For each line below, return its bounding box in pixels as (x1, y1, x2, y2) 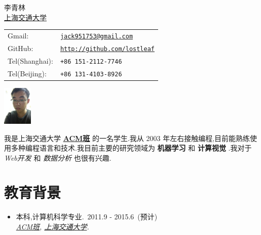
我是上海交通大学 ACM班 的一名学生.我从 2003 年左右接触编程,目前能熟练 (4, 132, 250, 143)
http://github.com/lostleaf (60, 45, 155, 53)
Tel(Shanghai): (8, 55, 53, 66)
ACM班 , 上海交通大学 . (16, 221, 89, 231)
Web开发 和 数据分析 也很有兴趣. (4, 152, 111, 163)
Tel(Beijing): (8, 68, 47, 78)
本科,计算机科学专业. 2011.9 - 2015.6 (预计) (16, 211, 158, 222)
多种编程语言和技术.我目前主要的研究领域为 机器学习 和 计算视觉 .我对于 (11, 143, 252, 153)
